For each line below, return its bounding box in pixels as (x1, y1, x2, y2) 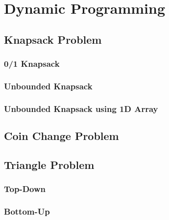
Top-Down (4, 183, 46, 195)
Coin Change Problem (4, 128, 119, 143)
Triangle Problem (4, 157, 95, 172)
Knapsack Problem (4, 31, 102, 47)
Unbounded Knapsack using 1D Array (4, 102, 158, 114)
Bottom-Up (4, 205, 50, 218)
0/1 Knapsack (4, 57, 60, 70)
